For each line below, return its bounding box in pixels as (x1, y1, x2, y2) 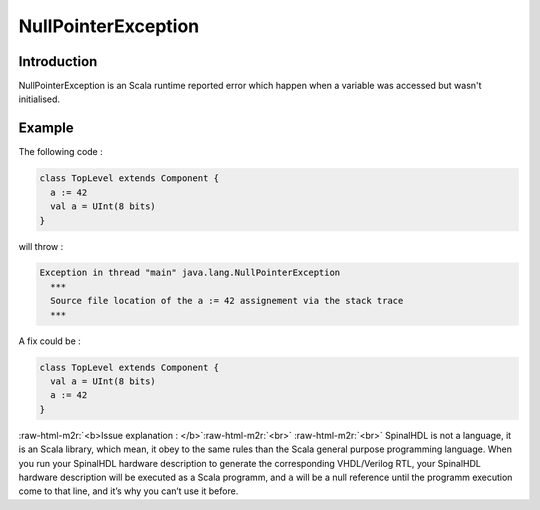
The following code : (18, 146, 104, 158)
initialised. (18, 93, 60, 105)
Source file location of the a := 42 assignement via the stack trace (50, 295, 404, 307)
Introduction (18, 53, 98, 70)
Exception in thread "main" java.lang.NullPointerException (39, 267, 341, 279)
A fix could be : (18, 335, 82, 347)
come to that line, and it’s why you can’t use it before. (18, 485, 239, 497)
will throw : (18, 240, 64, 252)
